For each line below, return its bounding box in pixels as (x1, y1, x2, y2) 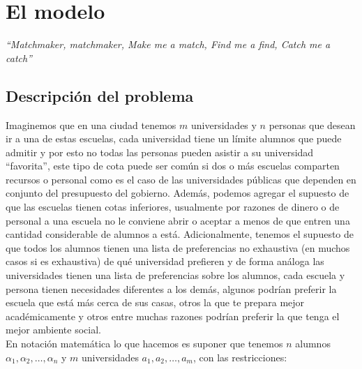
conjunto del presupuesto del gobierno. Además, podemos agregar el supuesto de (6, 186, 349, 200)
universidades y (190, 117, 257, 132)
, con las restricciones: (193, 349, 287, 364)
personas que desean (269, 117, 356, 132)
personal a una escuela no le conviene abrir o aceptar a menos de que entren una (6, 213, 350, 227)
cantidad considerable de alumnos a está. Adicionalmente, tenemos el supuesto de (6, 227, 354, 241)
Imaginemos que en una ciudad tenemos (6, 117, 176, 132)
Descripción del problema (6, 84, 194, 106)
